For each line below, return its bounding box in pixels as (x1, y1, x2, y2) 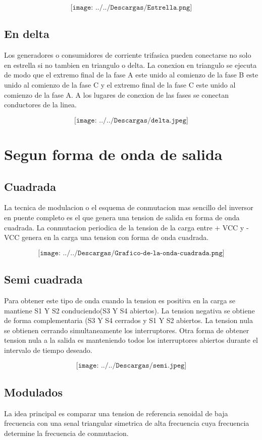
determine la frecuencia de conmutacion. (4, 427, 129, 438)
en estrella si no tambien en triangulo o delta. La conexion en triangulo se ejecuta (4, 59, 257, 70)
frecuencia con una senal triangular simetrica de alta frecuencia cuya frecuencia (4, 418, 249, 428)
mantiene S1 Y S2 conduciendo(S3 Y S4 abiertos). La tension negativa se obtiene (4, 305, 255, 315)
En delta (4, 26, 49, 42)
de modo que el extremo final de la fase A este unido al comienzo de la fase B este (4, 69, 258, 80)
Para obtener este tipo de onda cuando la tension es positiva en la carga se (4, 295, 235, 305)
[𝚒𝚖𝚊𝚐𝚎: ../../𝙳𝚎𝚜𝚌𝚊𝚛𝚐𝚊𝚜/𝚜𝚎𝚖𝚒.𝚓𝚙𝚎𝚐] (76, 362, 187, 370)
